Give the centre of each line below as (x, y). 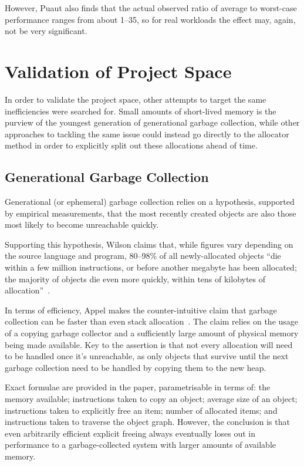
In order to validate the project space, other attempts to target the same (136, 99)
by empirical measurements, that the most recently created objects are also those (151, 213)
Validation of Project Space (118, 71)
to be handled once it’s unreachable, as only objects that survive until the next (147, 356)
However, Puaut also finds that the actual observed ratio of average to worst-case (151, 8)
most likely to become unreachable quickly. (82, 224)
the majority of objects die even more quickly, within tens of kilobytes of (135, 278)
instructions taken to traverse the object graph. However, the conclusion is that (147, 422)
